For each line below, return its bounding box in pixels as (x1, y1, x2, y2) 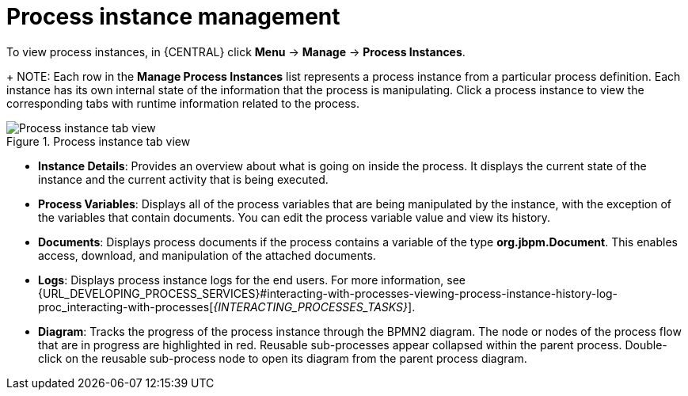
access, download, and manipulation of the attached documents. (38, 248, 376, 262)
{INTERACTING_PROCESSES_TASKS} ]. (213, 299, 416, 314)
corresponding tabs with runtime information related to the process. (6, 96, 359, 110)
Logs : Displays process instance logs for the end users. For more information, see (38, 272, 466, 287)
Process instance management (6, 3, 340, 30)
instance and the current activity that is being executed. (38, 172, 329, 186)
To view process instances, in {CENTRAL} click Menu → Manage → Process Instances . (6, 44, 466, 59)
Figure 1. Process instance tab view (6, 134, 191, 148)
